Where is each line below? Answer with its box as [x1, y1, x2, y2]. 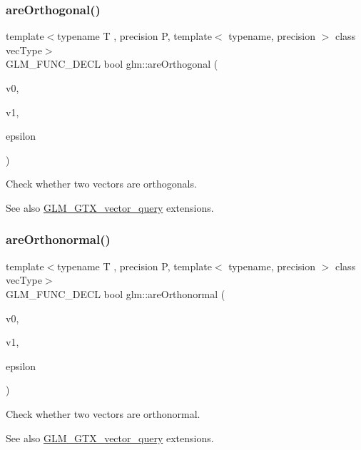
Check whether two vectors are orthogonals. [6, 176, 197, 191]
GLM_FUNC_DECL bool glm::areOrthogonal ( [6, 56, 218, 71]
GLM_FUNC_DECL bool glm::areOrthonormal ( [6, 286, 225, 301]
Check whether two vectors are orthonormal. [6, 406, 200, 421]
